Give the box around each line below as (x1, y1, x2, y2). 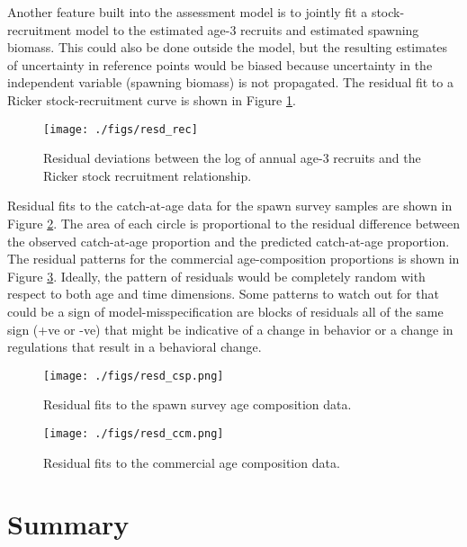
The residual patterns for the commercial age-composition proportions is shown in (7, 249, 460, 268)
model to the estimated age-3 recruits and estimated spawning (75, 20, 419, 39)
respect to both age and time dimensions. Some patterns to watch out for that (7, 284, 439, 303)
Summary (7, 506, 130, 543)
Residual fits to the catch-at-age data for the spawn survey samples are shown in (7, 196, 453, 215)
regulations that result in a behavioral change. (7, 337, 262, 356)
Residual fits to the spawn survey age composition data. (43, 395, 352, 414)
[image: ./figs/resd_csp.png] (43, 369, 224, 382)
